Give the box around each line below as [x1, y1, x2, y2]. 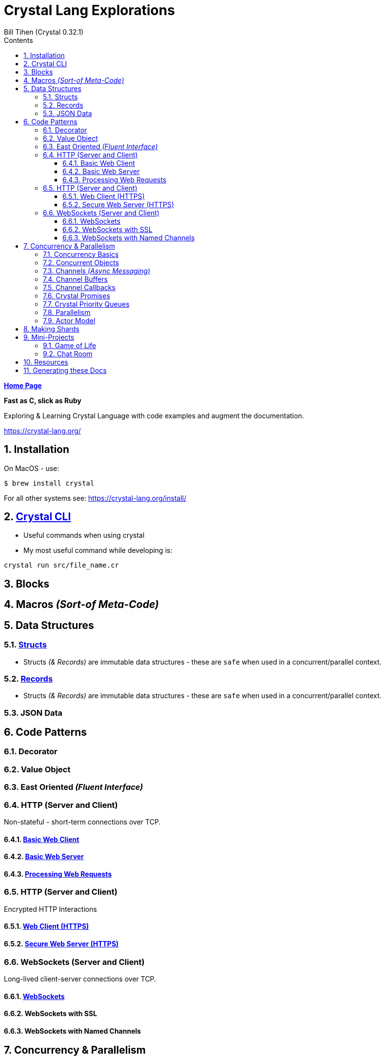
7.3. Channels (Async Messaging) [43, 266, 151, 275]
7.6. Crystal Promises [43, 291, 110, 300]
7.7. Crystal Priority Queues [43, 299, 130, 308]
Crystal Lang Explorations [4, 2, 175, 19]
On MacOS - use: [4, 464, 59, 472]
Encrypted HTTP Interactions [4, 904, 97, 913]
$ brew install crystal [4, 479, 95, 487]
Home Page [4, 381, 42, 390]
